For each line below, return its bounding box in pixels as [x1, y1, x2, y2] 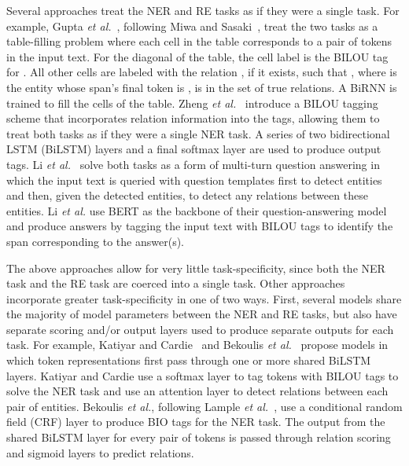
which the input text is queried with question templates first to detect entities [6, 171, 382, 188]
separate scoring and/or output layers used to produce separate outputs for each [6, 321, 394, 337]
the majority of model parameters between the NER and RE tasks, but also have [6, 306, 397, 322]
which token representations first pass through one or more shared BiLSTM [6, 352, 371, 369]
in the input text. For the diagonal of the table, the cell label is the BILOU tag [6, 48, 389, 64]
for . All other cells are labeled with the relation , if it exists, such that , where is [6, 64, 397, 80]
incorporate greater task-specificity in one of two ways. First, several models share [6, 290, 402, 306]
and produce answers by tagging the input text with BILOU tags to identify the [6, 218, 393, 234]
